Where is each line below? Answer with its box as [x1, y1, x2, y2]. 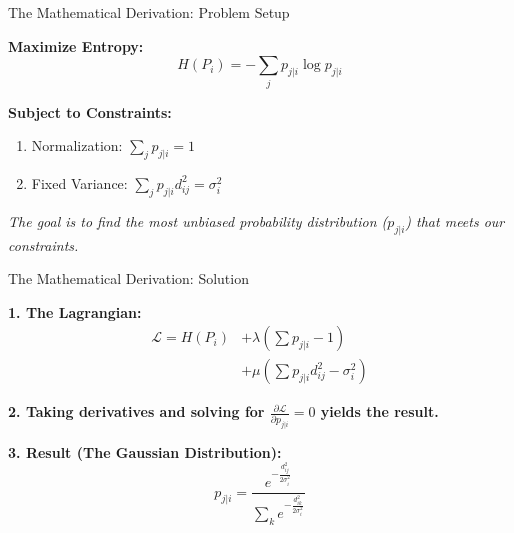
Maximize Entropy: [8, 35, 144, 56]
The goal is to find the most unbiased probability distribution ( [8, 210, 388, 231]
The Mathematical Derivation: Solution [8, 268, 249, 289]
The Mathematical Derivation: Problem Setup [8, 2, 290, 22]
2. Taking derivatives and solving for [8, 401, 265, 422]
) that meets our [405, 210, 505, 231]
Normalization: [31, 135, 123, 156]
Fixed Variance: [31, 172, 128, 193]
